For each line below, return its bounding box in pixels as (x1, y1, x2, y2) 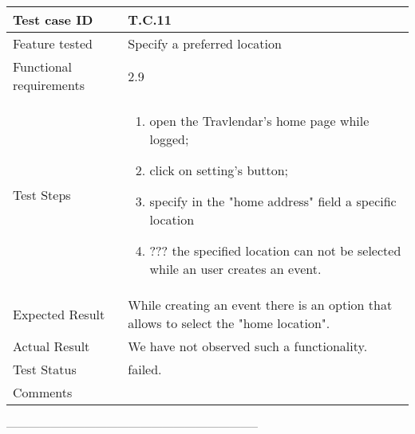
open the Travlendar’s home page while (149, 111, 370, 130)
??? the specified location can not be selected (149, 241, 401, 260)
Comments (13, 383, 73, 401)
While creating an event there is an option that (128, 295, 393, 314)
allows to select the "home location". (128, 314, 330, 332)
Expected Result (13, 304, 105, 323)
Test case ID (13, 10, 93, 29)
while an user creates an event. (149, 260, 322, 278)
